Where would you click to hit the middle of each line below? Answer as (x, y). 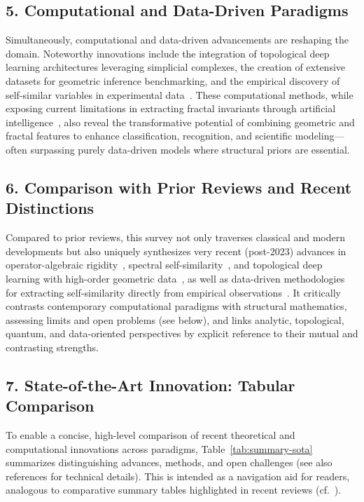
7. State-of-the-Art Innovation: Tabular (150, 385)
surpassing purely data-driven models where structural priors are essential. (190, 149)
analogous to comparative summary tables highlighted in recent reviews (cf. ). (174, 490)
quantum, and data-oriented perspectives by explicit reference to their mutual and (182, 333)
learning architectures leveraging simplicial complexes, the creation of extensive (176, 67)
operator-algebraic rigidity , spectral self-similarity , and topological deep (164, 265)
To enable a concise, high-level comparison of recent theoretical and (150, 435)
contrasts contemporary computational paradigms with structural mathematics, (176, 306)
